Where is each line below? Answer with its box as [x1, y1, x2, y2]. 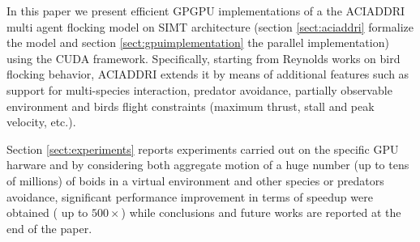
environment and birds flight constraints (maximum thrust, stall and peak [6, 97, 375, 114]
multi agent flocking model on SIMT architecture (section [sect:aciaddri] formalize [6, 18, 414, 35]
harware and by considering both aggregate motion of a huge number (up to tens [6, 156, 409, 173]
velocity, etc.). [6, 113, 76, 130]
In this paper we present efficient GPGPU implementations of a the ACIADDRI [6, 2, 405, 19]
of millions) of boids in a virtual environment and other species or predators [6, 172, 384, 189]
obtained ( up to [6, 204, 88, 221]
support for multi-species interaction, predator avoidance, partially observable [6, 81, 392, 98]
